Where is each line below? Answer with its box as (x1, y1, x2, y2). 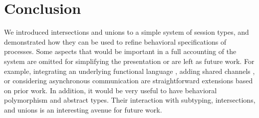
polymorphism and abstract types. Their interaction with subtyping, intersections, (4, 95, 256, 105)
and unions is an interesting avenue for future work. (4, 104, 162, 115)
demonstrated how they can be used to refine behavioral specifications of (4, 36, 227, 47)
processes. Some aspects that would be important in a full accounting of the (4, 46, 237, 57)
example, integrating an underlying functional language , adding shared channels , (4, 65, 255, 76)
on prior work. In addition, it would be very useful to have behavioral (4, 85, 217, 95)
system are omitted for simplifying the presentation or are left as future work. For (4, 56, 255, 66)
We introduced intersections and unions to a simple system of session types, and (4, 27, 249, 37)
